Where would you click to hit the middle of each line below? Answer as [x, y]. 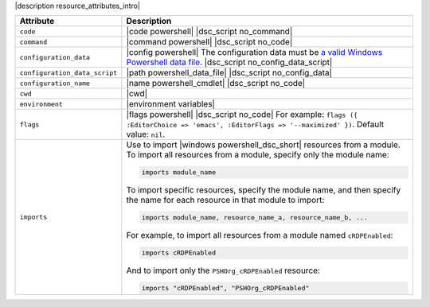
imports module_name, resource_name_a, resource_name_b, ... [254, 218]
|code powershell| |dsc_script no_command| [209, 32]
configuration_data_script [68, 73]
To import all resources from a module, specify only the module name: [258, 155]
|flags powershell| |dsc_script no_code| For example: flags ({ [242, 115]
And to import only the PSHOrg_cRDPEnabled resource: [223, 270]
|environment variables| [170, 104]
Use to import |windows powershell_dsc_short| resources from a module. [264, 145]
